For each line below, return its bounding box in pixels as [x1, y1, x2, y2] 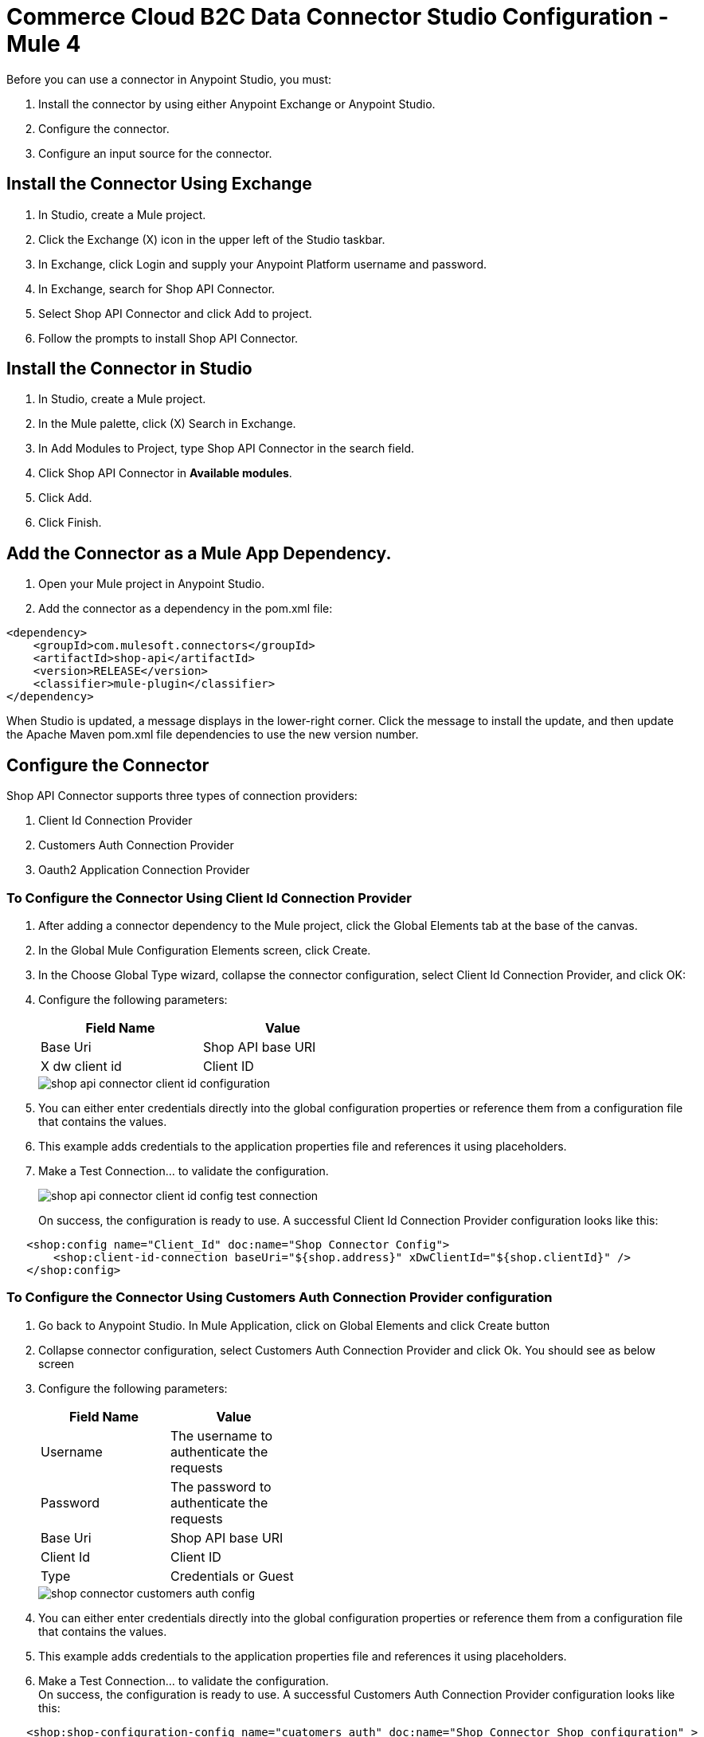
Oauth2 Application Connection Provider [38, 863, 250, 877]
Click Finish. [38, 516, 102, 530]
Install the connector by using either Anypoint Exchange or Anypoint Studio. [38, 96, 436, 111]
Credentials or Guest [170, 1567, 294, 1584]
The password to [170, 1478, 272, 1495]
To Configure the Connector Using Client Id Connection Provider [6, 889, 412, 906]
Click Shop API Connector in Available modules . [38, 466, 292, 480]
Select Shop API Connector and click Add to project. [38, 306, 312, 320]
